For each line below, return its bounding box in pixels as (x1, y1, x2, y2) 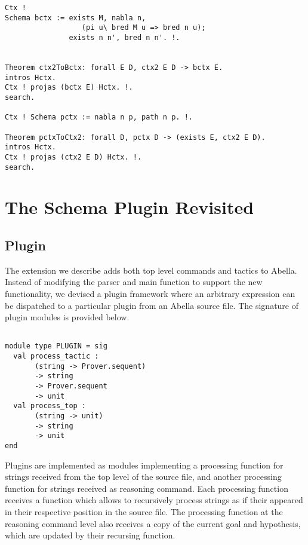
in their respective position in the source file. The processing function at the (5, 505, 283, 518)
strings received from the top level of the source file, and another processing (5, 470, 282, 483)
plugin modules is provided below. (5, 311, 130, 323)
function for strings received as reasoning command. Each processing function (5, 482, 288, 494)
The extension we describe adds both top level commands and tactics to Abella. (5, 264, 297, 276)
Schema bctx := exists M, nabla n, (5, 13, 146, 22)
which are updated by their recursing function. (5, 529, 175, 541)
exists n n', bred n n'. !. (69, 33, 180, 42)
